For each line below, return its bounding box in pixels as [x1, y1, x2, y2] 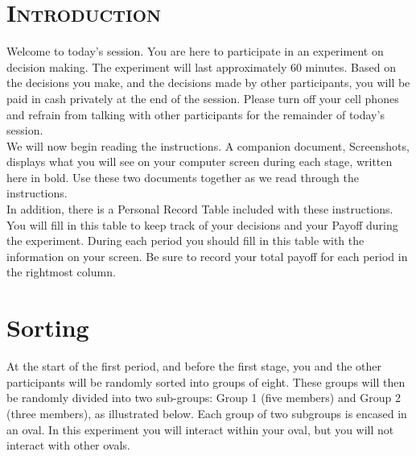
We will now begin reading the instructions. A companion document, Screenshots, [6, 137, 410, 154]
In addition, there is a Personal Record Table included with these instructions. [6, 201, 393, 218]
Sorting [6, 311, 89, 344]
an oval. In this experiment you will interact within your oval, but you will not [6, 421, 394, 437]
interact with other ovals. [6, 437, 130, 454]
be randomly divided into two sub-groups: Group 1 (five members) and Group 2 [6, 389, 401, 406]
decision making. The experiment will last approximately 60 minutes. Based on [6, 58, 396, 75]
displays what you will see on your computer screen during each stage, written [6, 153, 393, 170]
